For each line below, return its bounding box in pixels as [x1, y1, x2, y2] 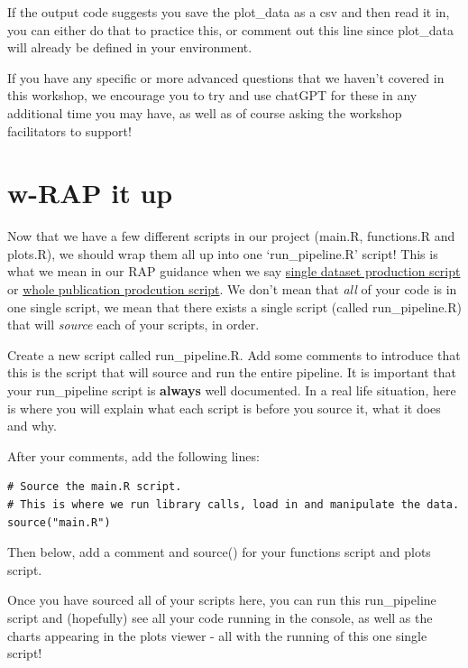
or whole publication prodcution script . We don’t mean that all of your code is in [7, 280, 457, 299]
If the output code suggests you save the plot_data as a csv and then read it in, [7, 3, 450, 21]
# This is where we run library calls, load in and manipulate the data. [7, 498, 460, 511]
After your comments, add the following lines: [7, 446, 260, 465]
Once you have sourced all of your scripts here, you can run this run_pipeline [7, 590, 436, 609]
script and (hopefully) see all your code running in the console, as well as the [7, 608, 433, 626]
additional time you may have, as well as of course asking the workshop [7, 103, 402, 122]
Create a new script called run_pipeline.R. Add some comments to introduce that [7, 345, 461, 364]
